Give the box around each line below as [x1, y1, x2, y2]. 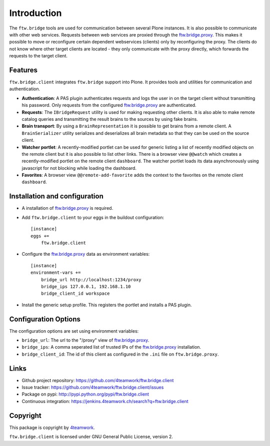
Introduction [9, 7, 62, 18]
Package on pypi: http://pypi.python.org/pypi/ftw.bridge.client [21, 391, 149, 397]
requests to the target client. [9, 53, 67, 59]
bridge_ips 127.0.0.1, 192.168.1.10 [40, 284, 131, 289]
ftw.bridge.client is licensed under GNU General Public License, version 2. [9, 434, 173, 440]
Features [9, 65, 37, 74]
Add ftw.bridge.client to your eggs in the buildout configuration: [21, 214, 164, 220]
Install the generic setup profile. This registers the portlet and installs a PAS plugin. [21, 302, 192, 308]
